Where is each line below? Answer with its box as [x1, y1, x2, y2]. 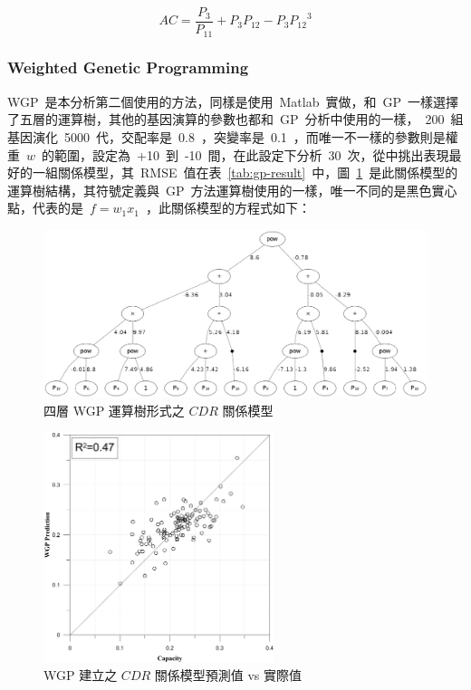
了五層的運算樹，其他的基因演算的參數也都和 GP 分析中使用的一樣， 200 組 [7, 110, 464, 129]
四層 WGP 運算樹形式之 [43, 400, 185, 419]
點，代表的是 [7, 198, 83, 217]
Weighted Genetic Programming [7, 56, 249, 79]
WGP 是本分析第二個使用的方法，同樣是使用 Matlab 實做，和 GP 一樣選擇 [7, 91, 459, 110]
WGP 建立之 [43, 665, 118, 684]
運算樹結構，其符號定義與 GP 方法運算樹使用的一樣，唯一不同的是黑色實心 [7, 180, 457, 199]
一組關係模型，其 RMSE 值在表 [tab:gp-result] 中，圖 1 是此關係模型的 [32, 163, 458, 182]
